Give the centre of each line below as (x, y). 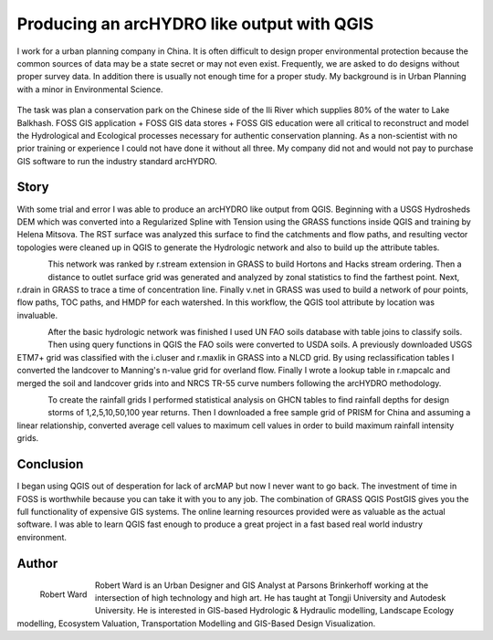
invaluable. (37, 315)
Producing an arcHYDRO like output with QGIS (195, 24)
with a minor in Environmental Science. (90, 89)
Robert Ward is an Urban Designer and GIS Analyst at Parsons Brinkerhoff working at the (262, 585)
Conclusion (50, 464)
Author (37, 563)
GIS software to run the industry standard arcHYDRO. (117, 161)
